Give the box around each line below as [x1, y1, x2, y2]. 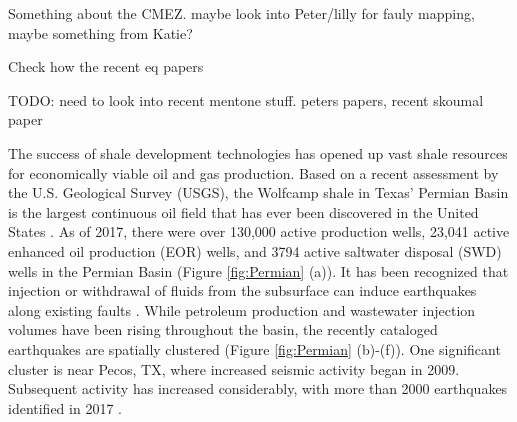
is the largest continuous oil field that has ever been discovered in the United [8, 201, 479, 222]
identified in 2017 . [8, 397, 122, 418]
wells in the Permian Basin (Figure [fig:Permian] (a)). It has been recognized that [8, 260, 509, 281]
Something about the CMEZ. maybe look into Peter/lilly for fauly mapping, [8, 3, 475, 23]
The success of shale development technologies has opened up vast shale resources [8, 142, 508, 163]
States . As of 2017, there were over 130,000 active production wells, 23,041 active [8, 221, 510, 242]
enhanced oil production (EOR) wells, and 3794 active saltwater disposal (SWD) [8, 240, 502, 261]
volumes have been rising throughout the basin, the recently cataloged [8, 319, 438, 340]
